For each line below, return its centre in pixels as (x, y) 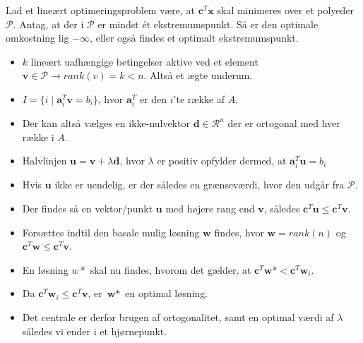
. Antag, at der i (48, 24)
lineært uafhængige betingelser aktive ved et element (144, 61)
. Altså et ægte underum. (198, 75)
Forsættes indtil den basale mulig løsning (111, 232)
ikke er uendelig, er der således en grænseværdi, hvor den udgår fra (200, 185)
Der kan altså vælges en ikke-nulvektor (106, 123)
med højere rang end (210, 209)
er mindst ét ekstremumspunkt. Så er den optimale (208, 24)
